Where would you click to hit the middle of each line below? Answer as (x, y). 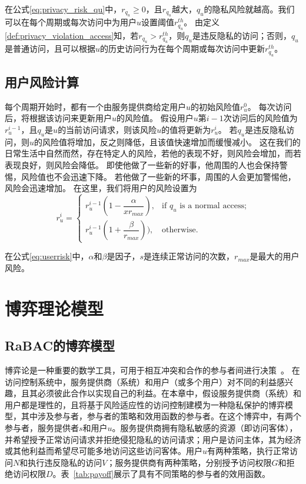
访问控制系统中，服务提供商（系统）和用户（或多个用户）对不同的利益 (141, 381)
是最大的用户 (275, 256)
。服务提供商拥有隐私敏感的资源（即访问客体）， (205, 428)
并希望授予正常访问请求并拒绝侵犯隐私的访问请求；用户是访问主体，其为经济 (153, 439)
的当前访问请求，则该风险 (107, 130)
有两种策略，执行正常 (249, 451)
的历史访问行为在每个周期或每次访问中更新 (183, 49)
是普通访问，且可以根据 (50, 49)
